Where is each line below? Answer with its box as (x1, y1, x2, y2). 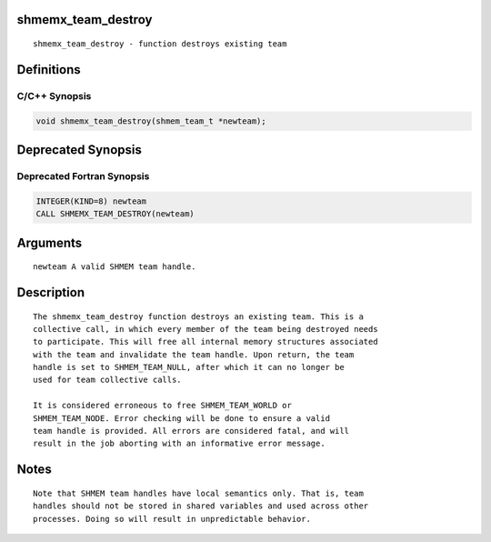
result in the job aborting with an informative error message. (33, 438, 326, 449)
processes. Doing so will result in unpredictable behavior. (33, 514, 311, 524)
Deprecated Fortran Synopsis (16, 169, 150, 182)
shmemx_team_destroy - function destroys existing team (33, 39, 287, 49)
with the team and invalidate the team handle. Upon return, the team (33, 349, 355, 359)
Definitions (16, 62, 81, 77)
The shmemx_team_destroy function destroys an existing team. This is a (33, 311, 364, 322)
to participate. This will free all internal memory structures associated (33, 336, 378, 347)
